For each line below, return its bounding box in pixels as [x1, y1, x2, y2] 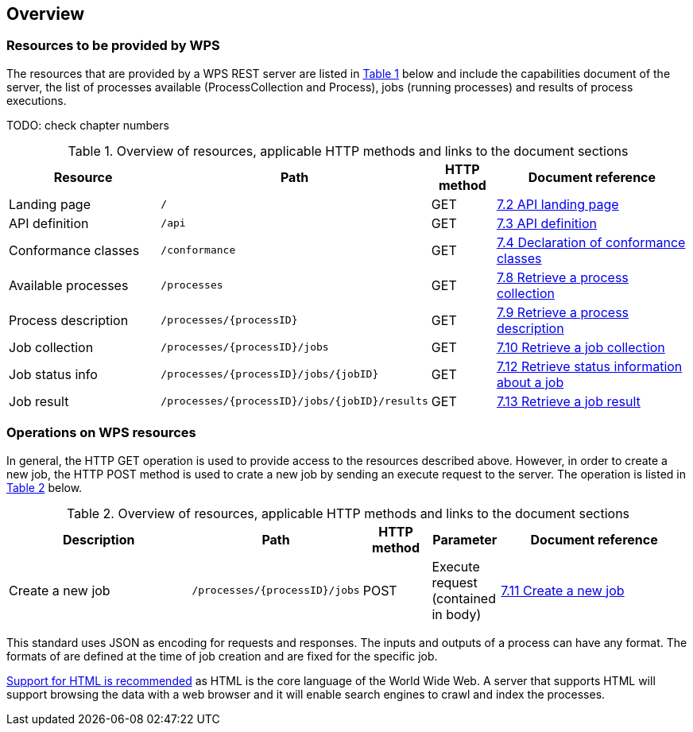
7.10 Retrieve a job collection [496, 339, 665, 355]
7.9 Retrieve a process [496, 304, 629, 320]
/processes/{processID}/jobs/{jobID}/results [161, 395, 428, 408]
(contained [432, 590, 496, 606]
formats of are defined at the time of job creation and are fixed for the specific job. [6, 649, 438, 663]
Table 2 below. [6, 480, 83, 494]
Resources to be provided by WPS [6, 37, 220, 54]
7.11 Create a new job [501, 582, 625, 598]
